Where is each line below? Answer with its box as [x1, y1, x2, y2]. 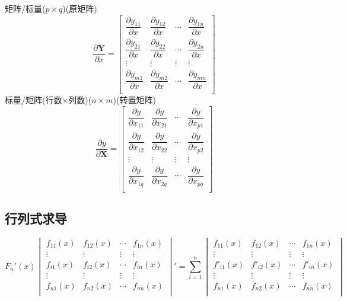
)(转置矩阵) [113, 94, 156, 106]
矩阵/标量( [5, 2, 46, 14]
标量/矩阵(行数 [5, 94, 62, 106]
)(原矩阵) [62, 2, 97, 14]
